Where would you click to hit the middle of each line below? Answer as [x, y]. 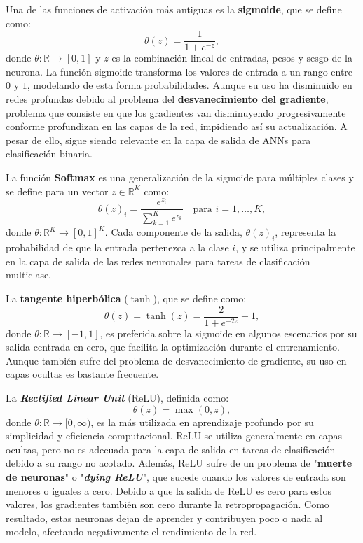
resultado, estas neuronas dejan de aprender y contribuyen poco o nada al [164, 517]
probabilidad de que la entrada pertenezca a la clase [117, 247]
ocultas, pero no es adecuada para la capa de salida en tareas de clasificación [171, 449]
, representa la [306, 232]
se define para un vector [57, 191]
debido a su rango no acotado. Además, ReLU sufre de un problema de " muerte [179, 463]
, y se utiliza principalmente [295, 247]
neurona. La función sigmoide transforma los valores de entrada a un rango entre [179, 71]
